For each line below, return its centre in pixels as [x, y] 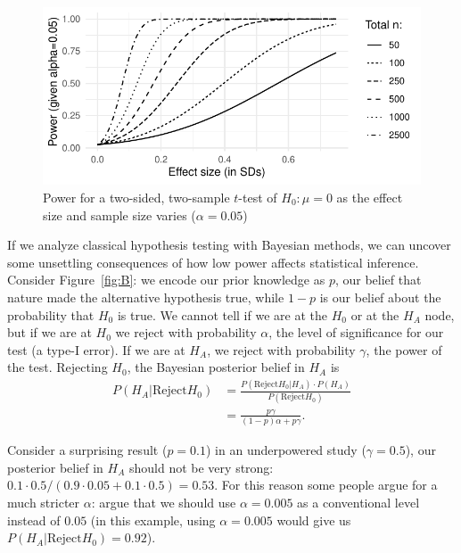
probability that [51, 314]
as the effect [370, 197]
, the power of [404, 349]
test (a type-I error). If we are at [96, 349]
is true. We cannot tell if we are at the [222, 314]
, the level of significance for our [356, 332]
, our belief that [378, 280]
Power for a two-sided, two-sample [136, 197]
